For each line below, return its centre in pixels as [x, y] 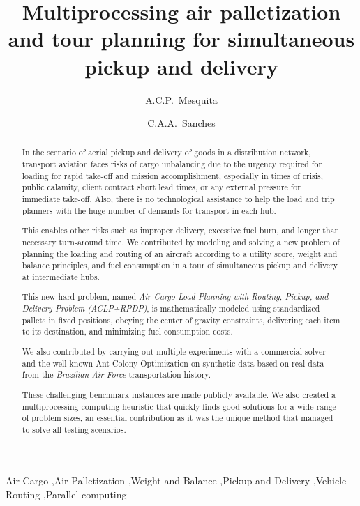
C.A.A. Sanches [181, 123]
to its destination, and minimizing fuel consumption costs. [127, 331]
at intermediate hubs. [61, 276]
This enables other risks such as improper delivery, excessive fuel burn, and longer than [181, 230]
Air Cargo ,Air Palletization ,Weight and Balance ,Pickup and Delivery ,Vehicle [176, 481]
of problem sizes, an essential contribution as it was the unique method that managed [178, 418]
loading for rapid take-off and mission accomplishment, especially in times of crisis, [173, 175]
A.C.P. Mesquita [181, 99]
